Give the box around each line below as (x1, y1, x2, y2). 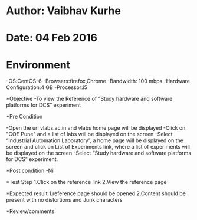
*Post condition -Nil (6, 167, 55, 175)
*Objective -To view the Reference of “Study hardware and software (6, 96, 173, 103)
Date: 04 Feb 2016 (6, 31, 97, 45)
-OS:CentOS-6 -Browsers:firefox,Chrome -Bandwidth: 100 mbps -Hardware (6, 78, 191, 85)
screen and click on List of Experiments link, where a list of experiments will (6, 143, 191, 150)
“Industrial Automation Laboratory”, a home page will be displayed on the (6, 137, 184, 144)
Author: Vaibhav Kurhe (6, 4, 121, 18)
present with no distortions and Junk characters (6, 196, 123, 203)
